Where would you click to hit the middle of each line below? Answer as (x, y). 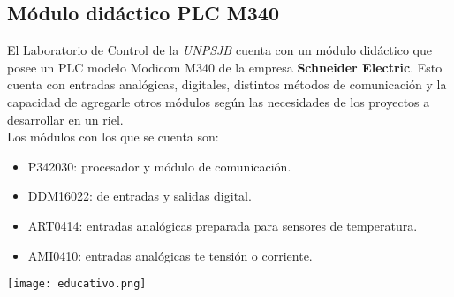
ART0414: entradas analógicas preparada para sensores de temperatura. (223, 225)
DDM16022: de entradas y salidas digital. (140, 196)
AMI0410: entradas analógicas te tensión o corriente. (170, 255)
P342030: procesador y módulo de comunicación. (159, 166)
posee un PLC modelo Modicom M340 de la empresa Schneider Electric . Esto (225, 67)
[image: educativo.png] (77, 284)
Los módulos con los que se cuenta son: (113, 137)
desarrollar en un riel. (65, 119)
